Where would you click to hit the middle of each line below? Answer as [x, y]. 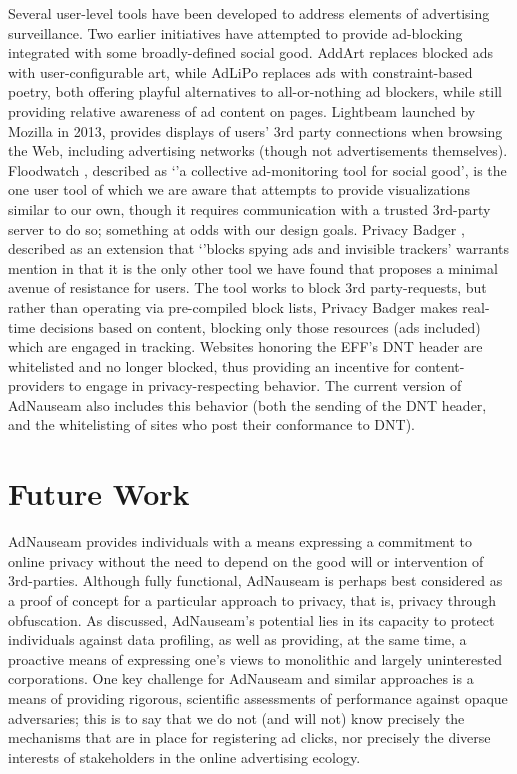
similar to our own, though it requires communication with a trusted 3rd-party [249, 208]
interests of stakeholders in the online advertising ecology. [184, 756]
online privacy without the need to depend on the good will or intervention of [246, 560]
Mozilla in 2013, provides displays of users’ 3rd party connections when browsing [255, 130]
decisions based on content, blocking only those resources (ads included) [260, 326]
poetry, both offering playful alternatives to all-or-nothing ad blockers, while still [255, 91]
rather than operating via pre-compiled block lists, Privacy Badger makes [233, 306]
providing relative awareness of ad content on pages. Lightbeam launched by [242, 110]
